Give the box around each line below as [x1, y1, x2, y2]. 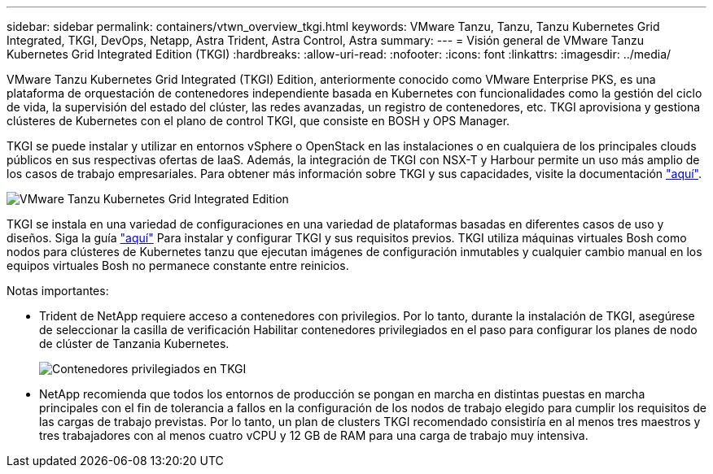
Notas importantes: [7, 284, 109, 298]
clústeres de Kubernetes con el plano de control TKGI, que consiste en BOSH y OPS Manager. [7, 114, 510, 128]
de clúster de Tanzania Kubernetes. [39, 337, 230, 350]
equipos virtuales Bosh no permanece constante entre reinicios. [7, 259, 349, 272]
